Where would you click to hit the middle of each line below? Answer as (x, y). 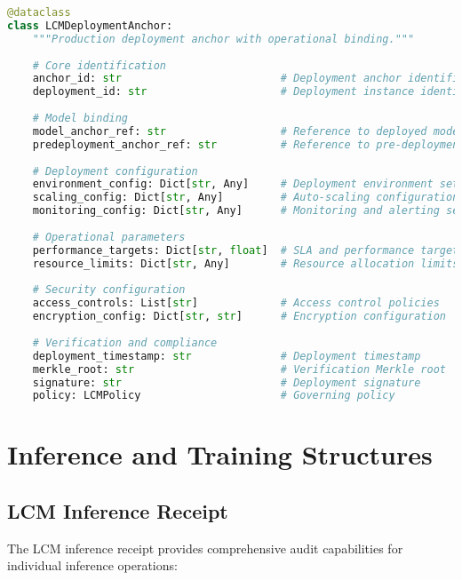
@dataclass (39, 12)
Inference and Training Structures (220, 454)
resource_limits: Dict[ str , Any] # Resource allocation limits (246, 263)
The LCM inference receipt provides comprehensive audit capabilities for (205, 548)
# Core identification (99, 65)
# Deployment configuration (115, 171)
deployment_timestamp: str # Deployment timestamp (227, 356)
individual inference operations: (92, 565)
